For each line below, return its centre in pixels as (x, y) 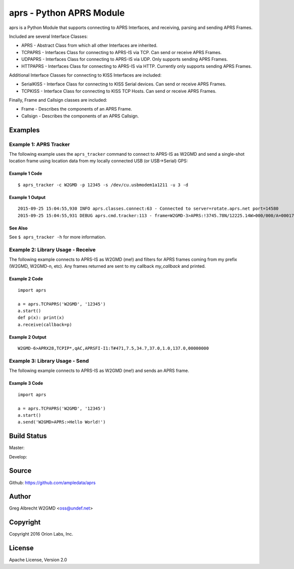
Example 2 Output (28, 337)
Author (20, 497)
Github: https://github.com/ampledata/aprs (52, 483)
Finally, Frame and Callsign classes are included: (58, 100)
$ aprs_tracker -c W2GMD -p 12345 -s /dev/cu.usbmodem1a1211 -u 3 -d (103, 185)
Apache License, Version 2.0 (38, 560)
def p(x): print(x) (41, 318)
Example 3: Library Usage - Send (49, 361)
